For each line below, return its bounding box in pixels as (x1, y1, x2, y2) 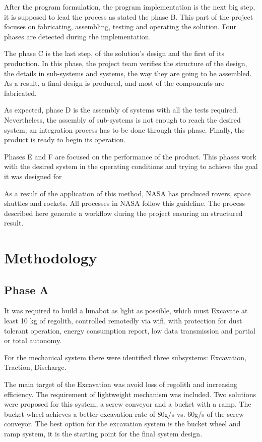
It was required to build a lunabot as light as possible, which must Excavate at (4, 305, 248, 316)
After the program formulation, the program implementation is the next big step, (4, 2, 255, 12)
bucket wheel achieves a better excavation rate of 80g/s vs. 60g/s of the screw (4, 408, 244, 419)
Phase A (4, 282, 49, 297)
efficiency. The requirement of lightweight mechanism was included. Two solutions (4, 389, 256, 399)
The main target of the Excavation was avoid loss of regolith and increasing (4, 379, 237, 390)
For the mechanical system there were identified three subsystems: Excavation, (4, 352, 246, 362)
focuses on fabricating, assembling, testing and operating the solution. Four (4, 21, 236, 32)
